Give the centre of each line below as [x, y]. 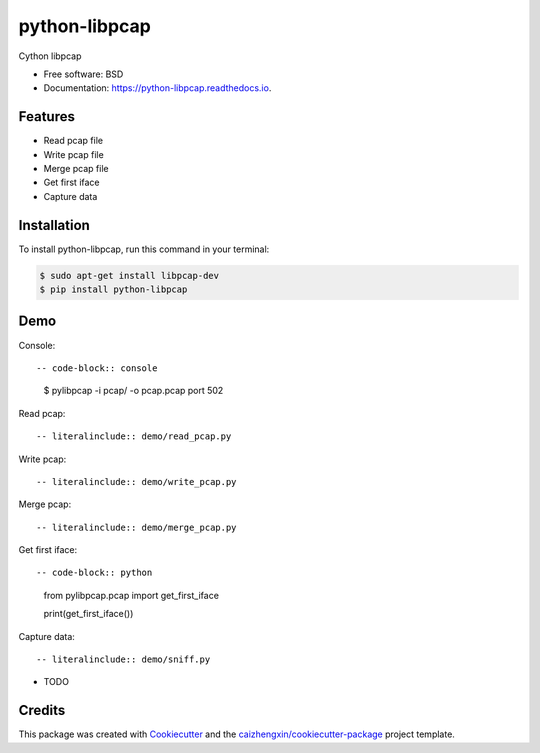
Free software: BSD [83, 74]
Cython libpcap [50, 56]
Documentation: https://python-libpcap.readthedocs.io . [157, 88]
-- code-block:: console [97, 368]
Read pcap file [73, 141]
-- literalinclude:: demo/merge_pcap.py [136, 527]
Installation [54, 225]
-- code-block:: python [94, 573]
